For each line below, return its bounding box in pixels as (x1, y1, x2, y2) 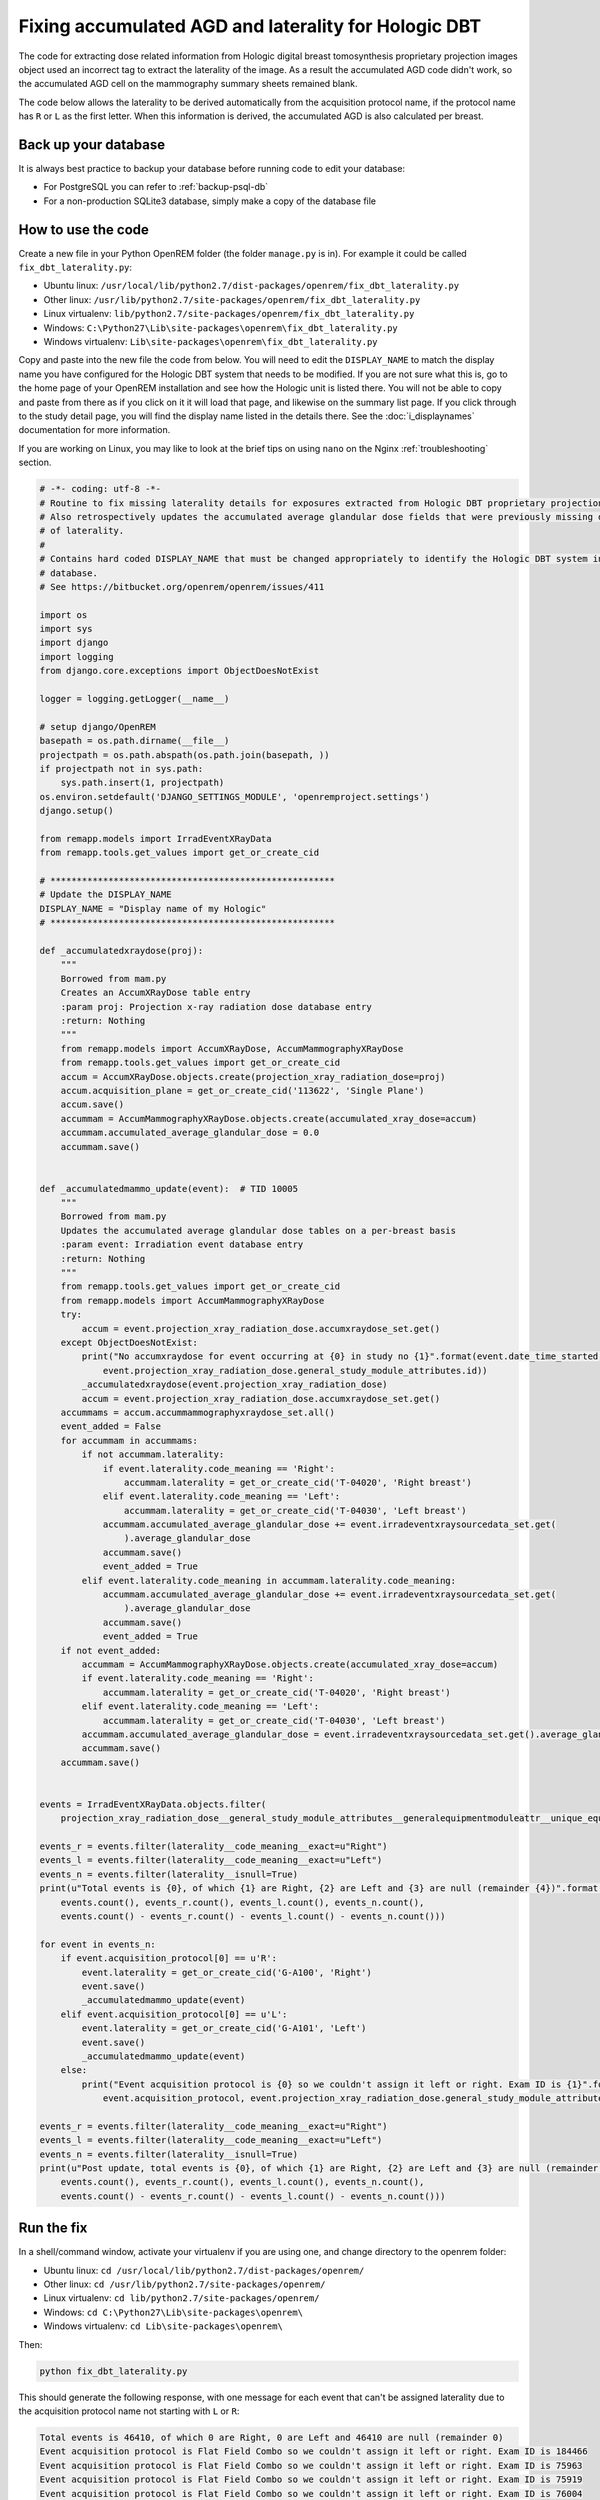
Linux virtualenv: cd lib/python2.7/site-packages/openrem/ (43, 2292, 320, 2304)
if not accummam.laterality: (81, 1449, 225, 1460)
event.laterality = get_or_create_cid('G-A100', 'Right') (81, 1966, 372, 1978)
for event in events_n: (39, 1938, 157, 1950)
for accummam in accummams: (60, 1435, 199, 1446)
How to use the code (18, 221, 150, 238)
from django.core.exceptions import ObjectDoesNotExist (39, 665, 320, 677)
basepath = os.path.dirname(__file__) (39, 735, 230, 747)
